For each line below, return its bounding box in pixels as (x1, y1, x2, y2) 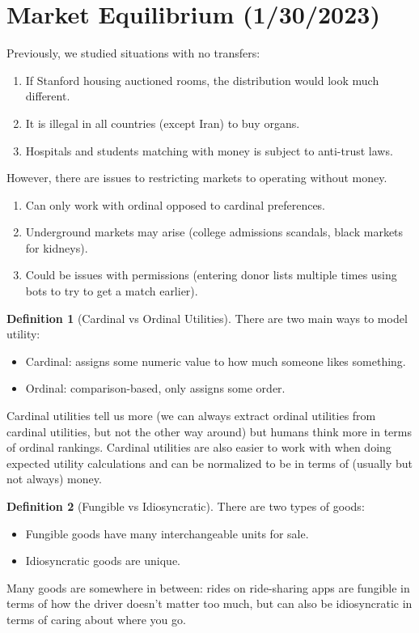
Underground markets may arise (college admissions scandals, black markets (25, 223, 404, 240)
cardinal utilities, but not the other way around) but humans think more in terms (6, 423, 412, 440)
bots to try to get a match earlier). (25, 283, 198, 300)
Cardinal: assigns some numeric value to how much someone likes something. (25, 352, 406, 369)
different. (25, 87, 70, 104)
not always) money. (6, 470, 102, 487)
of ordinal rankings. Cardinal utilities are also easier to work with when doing (6, 439, 391, 456)
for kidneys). (25, 239, 88, 256)
